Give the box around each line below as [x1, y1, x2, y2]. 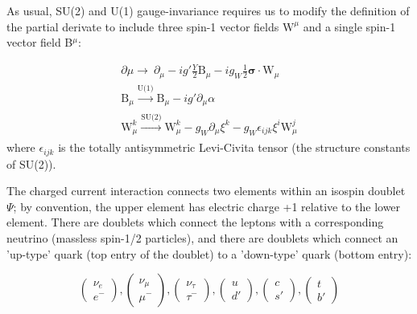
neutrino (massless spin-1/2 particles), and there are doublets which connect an [6, 230, 398, 247]
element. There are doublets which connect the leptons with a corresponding [6, 214, 384, 230]
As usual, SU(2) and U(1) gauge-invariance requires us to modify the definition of [6, 2, 410, 18]
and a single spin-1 [303, 18, 396, 35]
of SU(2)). [6, 155, 56, 172]
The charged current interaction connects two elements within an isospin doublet [6, 182, 406, 199]
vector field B [6, 34, 73, 51]
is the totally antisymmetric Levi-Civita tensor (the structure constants [58, 139, 411, 156]
